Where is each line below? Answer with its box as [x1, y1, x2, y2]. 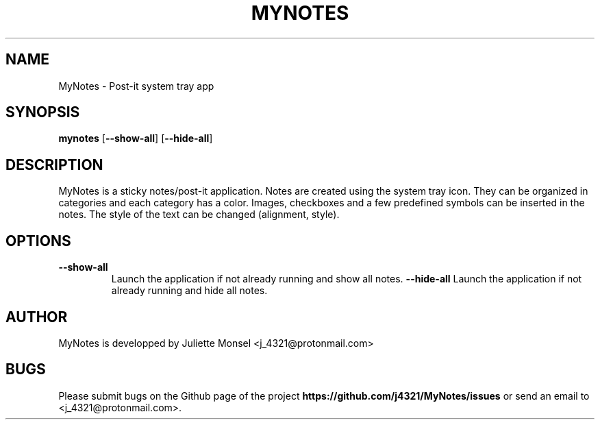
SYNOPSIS [5, 104, 80, 121]
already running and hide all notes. [111, 284, 268, 297]
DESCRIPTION [5, 156, 103, 173]
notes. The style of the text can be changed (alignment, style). [58, 208, 340, 221]
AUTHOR [5, 308, 68, 326]
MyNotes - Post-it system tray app [58, 80, 214, 92]
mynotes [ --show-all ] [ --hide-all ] [58, 132, 213, 145]
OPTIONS [5, 232, 71, 250]
